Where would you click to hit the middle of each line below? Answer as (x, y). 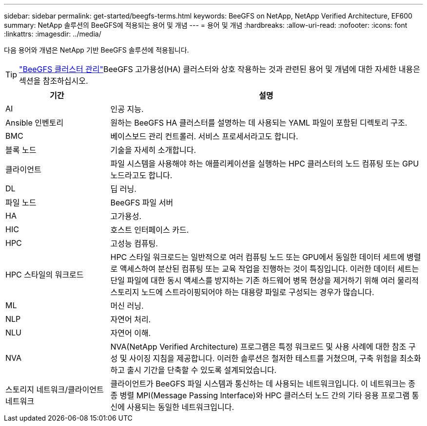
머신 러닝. (127, 306)
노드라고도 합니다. (141, 175)
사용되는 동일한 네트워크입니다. (181, 407)
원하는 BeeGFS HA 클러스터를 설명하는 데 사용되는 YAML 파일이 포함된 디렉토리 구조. (259, 123)
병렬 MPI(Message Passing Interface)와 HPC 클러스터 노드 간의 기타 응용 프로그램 (265, 395)
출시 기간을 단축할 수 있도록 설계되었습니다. (202, 370)
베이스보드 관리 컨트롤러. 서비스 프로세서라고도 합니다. (204, 136)
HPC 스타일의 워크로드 (45, 275)
